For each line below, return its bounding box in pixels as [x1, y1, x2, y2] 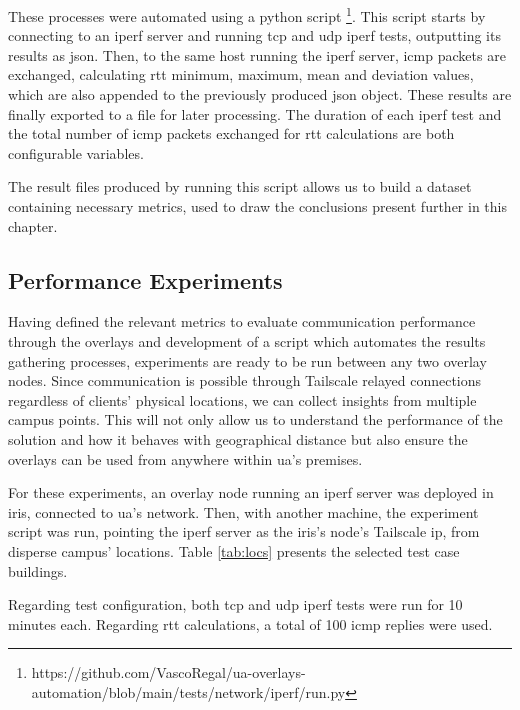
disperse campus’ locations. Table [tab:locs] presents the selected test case [8, 540, 460, 561]
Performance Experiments [8, 264, 283, 295]
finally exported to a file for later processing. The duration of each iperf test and [8, 103, 502, 124]
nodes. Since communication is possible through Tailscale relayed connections [8, 370, 482, 391]
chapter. [8, 215, 58, 236]
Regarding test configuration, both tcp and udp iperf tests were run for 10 [8, 594, 463, 615]
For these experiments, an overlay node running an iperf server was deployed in [8, 482, 494, 503]
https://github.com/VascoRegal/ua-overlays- [31, 662, 306, 683]
